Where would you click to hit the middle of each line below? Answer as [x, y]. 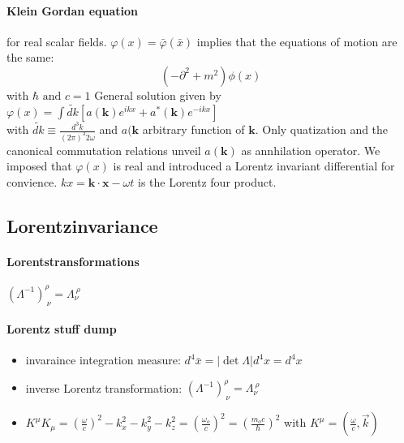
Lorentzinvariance [82, 226]
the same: [30, 57]
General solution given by [158, 95]
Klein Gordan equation [73, 10]
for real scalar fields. [57, 41]
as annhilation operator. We [311, 150]
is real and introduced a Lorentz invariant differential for [254, 166]
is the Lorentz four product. [207, 182]
